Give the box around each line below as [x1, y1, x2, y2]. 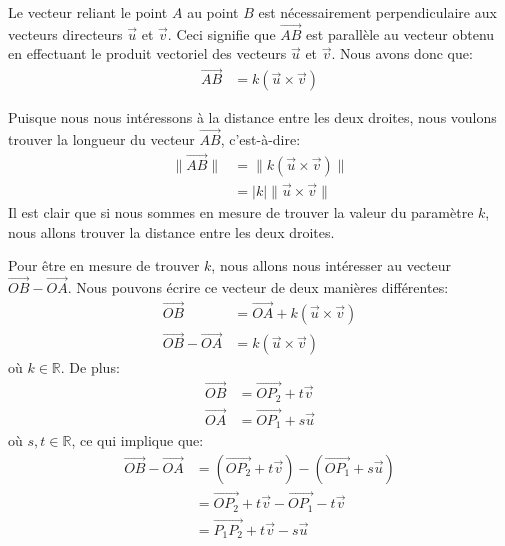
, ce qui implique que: [71, 430, 204, 451]
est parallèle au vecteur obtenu [306, 23, 495, 44]
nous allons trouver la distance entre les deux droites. [8, 221, 335, 242]
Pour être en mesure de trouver [8, 255, 200, 276]
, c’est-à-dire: [220, 129, 301, 150]
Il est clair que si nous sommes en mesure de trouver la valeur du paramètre [8, 202, 474, 223]
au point [187, 2, 239, 22]
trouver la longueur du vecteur [8, 129, 195, 150]
